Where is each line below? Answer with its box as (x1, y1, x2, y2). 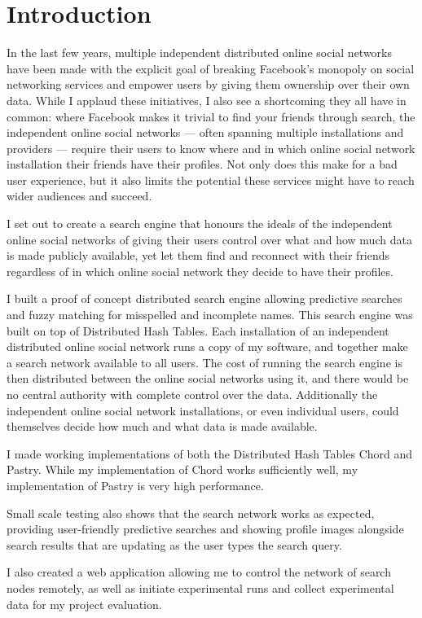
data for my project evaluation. (7, 595, 162, 612)
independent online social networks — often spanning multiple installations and (7, 124, 404, 141)
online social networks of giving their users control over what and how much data (7, 230, 412, 248)
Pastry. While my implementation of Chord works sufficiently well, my (7, 461, 358, 478)
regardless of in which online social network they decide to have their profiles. (7, 262, 393, 279)
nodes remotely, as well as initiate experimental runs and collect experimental (7, 579, 394, 596)
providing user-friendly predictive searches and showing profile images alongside (7, 520, 404, 537)
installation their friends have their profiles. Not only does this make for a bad (7, 156, 398, 173)
